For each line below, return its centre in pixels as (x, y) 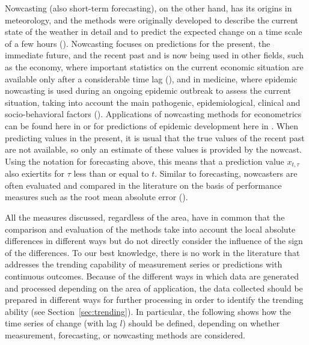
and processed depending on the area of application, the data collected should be (154, 288)
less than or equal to (111, 173)
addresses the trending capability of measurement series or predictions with (144, 264)
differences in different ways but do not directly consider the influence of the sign (154, 241)
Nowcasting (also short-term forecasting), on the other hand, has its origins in (148, 8)
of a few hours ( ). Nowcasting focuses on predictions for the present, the (138, 43)
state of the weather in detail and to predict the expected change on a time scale (154, 32)
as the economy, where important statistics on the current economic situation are (154, 66)
